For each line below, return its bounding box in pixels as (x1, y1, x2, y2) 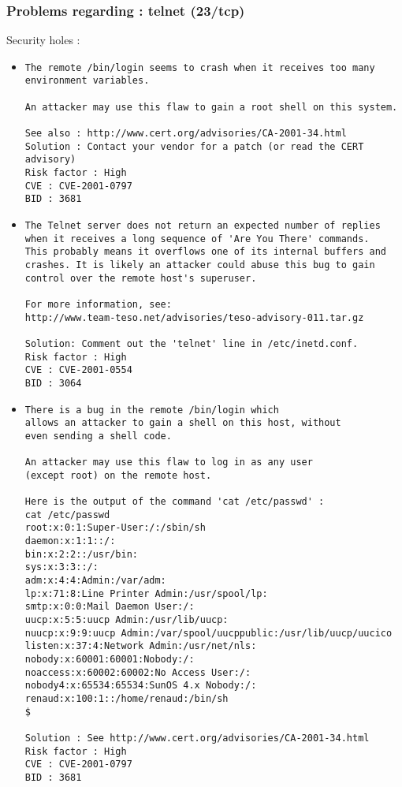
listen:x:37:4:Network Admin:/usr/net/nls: (24, 640, 257, 652)
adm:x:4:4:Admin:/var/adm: (24, 575, 166, 587)
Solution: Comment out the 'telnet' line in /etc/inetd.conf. (24, 338, 359, 349)
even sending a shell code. (24, 430, 172, 442)
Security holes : (6, 32, 80, 48)
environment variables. (24, 75, 150, 87)
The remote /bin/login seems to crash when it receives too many (24, 62, 375, 73)
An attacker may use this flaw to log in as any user (24, 457, 313, 468)
